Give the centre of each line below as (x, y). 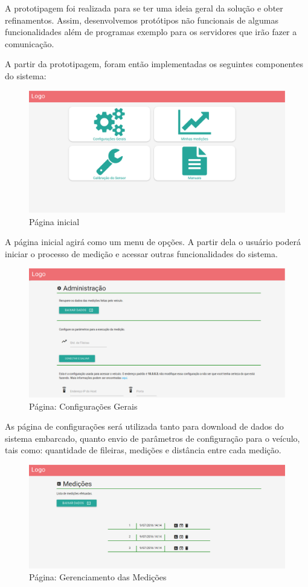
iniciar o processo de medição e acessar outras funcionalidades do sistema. (141, 253)
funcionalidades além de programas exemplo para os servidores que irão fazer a (151, 32)
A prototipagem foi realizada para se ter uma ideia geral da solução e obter (144, 8)
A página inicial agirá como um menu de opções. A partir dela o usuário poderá (153, 242)
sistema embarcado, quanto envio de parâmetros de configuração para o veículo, (152, 438)
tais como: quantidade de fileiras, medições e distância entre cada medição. (143, 450)
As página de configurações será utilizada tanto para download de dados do (144, 426)
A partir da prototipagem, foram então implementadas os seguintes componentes (154, 64)
